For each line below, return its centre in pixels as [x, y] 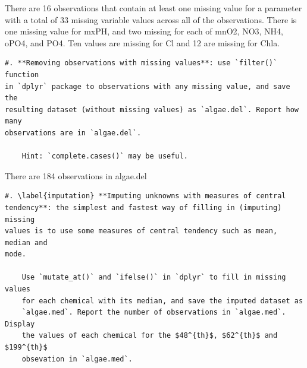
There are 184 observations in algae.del [76, 175]
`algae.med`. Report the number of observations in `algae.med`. [154, 313]
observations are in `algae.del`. [73, 133]
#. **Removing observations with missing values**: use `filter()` [141, 63]
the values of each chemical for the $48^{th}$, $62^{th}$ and [150, 336]
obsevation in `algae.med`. [77, 359]
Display [20, 324]
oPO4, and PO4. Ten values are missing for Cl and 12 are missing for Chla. [142, 42]
